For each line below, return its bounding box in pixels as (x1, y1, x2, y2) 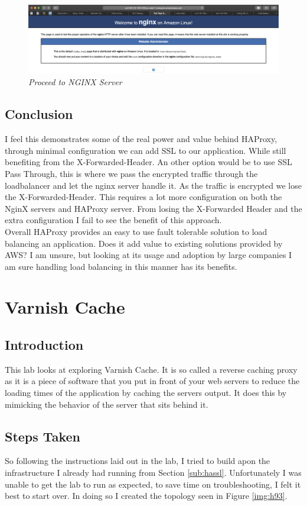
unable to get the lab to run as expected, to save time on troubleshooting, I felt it (5, 478, 301, 490)
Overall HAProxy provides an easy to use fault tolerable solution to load (5, 225, 267, 237)
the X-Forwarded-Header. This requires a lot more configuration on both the (5, 191, 282, 203)
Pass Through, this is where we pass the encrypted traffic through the (5, 167, 258, 179)
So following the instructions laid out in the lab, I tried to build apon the (5, 455, 270, 467)
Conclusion (5, 105, 73, 123)
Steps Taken (5, 427, 80, 445)
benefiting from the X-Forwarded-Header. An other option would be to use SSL (5, 156, 292, 168)
